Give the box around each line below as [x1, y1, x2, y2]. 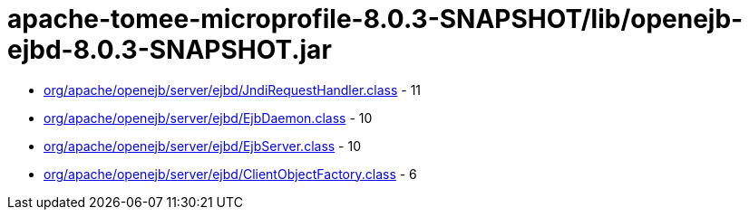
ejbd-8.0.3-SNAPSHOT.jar [7, 34, 332, 65]
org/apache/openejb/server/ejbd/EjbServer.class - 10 [44, 137, 362, 154]
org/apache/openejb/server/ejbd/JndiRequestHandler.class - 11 [44, 81, 422, 98]
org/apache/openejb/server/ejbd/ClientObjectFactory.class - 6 [44, 165, 417, 182]
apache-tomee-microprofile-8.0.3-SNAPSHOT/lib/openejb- [7, 4, 744, 34]
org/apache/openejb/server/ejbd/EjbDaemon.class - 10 [44, 109, 373, 126]
